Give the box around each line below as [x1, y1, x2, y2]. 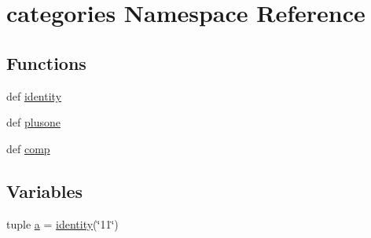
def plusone [6, 114, 61, 130]
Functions [6, 50, 86, 75]
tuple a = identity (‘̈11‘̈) [6, 215, 119, 232]
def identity [6, 87, 62, 104]
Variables [6, 178, 83, 203]
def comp [6, 140, 50, 156]
